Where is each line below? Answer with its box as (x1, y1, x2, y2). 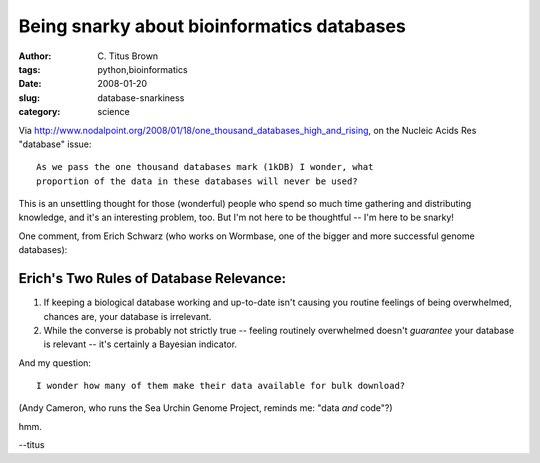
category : (18, 106, 61, 118)
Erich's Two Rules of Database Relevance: (18, 270, 287, 287)
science (97, 106, 130, 118)
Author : (18, 50, 52, 62)
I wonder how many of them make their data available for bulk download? (36, 380, 406, 392)
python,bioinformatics (97, 63, 189, 75)
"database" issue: (18, 138, 92, 150)
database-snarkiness (97, 91, 185, 104)
